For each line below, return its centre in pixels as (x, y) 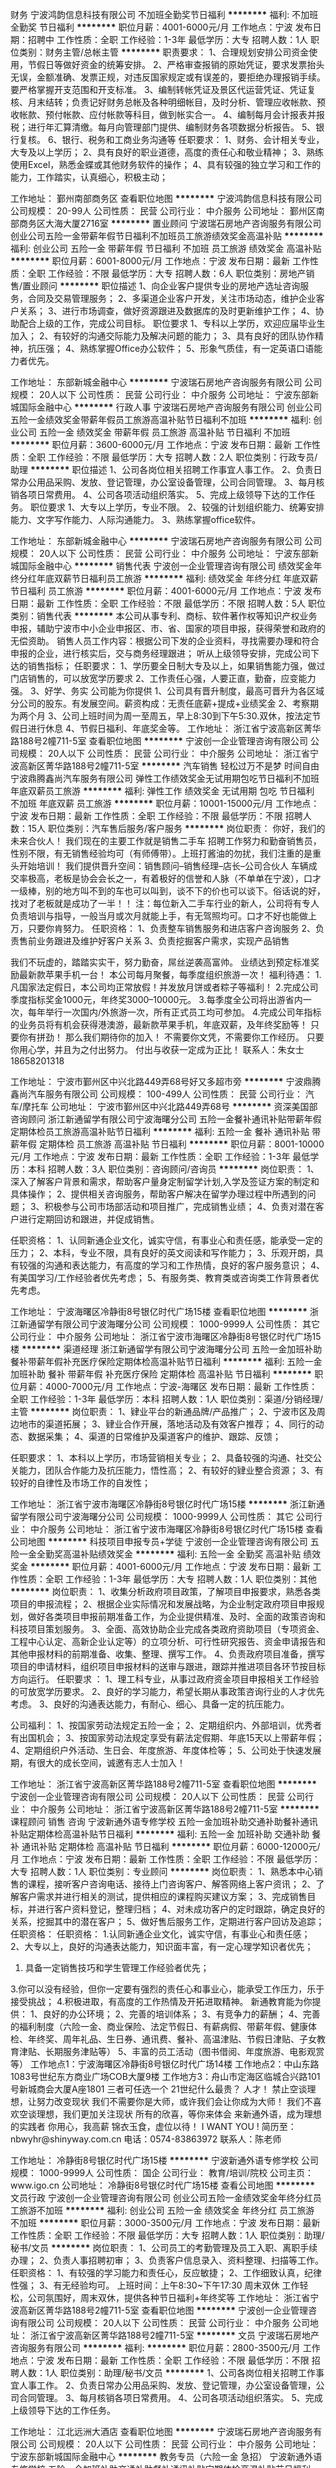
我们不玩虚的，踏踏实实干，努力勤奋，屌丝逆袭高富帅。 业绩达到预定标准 (160, 962)
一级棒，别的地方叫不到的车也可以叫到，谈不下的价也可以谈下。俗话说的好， (168, 891)
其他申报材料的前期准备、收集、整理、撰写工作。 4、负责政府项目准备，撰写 (167, 1654)
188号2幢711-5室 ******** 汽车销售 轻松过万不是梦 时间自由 (195, 766)
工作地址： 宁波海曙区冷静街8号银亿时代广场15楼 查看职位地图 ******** (159, 1311)
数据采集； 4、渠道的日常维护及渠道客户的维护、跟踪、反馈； (154, 1436)
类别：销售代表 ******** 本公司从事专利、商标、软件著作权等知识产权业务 (164, 616)
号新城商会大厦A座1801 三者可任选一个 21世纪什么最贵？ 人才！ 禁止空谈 (159, 2089)
